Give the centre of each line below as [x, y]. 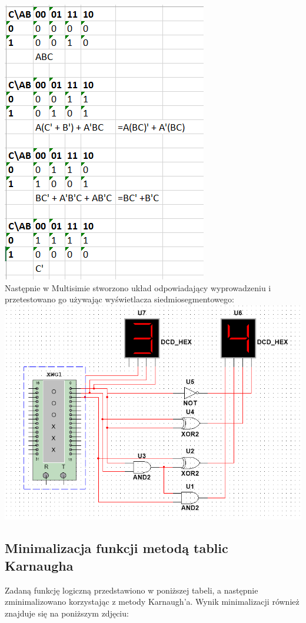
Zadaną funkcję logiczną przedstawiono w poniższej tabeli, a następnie [132, 590]
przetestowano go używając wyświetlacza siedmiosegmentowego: [119, 299]
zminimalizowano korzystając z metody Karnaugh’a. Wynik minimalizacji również [152, 602]
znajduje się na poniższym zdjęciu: [67, 613]
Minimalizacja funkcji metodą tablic [117, 548]
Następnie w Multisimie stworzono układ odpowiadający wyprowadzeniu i [138, 287]
